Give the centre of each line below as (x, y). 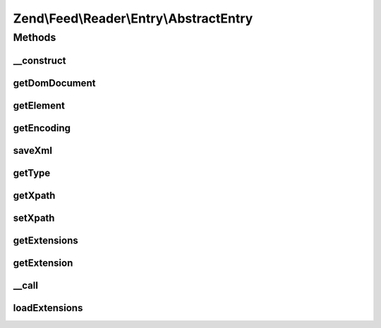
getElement (39, 105)
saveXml (33, 151)
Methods (35, 37)
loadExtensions (48, 308)
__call (26, 285)
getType (32, 173)
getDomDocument (54, 83)
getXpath (34, 195)
